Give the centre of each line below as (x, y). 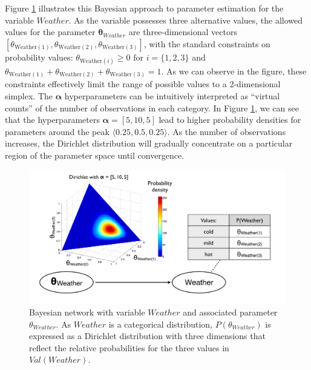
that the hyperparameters (52, 120)
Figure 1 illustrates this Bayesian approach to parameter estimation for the (144, 8)
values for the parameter (50, 32)
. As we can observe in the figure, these (234, 71)
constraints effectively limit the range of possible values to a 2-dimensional (143, 84)
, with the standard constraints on (207, 43)
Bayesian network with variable (87, 312)
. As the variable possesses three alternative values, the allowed (186, 20)
